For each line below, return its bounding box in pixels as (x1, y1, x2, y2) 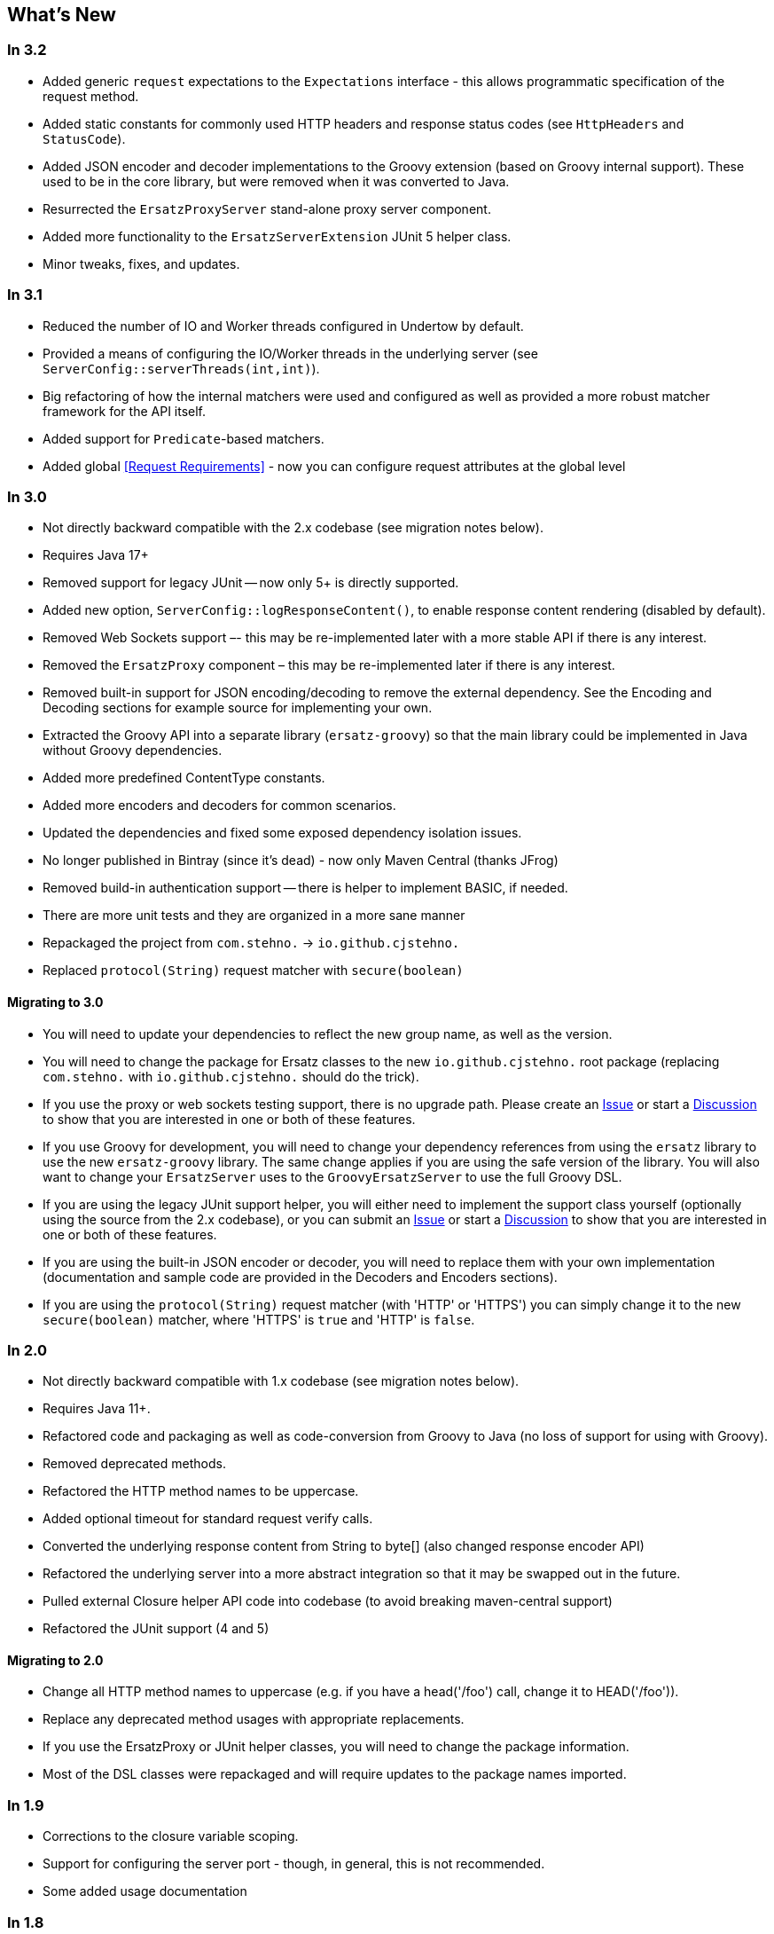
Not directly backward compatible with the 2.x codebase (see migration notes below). (43, 520, 543, 536)
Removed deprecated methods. (43, 1456, 226, 1472)
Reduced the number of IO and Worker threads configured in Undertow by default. (43, 318, 524, 334)
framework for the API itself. (43, 403, 207, 419)
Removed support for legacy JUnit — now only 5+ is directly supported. (43, 575, 459, 591)
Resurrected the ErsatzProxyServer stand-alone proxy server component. (43, 200, 491, 216)
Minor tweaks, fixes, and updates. (43, 256, 240, 271)
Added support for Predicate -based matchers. (43, 430, 324, 446)
